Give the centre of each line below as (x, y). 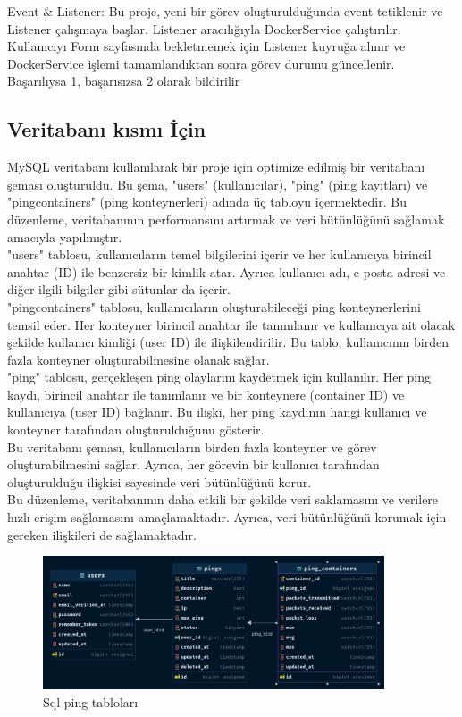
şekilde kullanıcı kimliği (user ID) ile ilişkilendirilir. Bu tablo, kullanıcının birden (228, 342)
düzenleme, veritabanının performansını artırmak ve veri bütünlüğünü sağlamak (226, 219)
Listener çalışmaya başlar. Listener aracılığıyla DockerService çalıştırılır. (204, 28)
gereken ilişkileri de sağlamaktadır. (102, 534)
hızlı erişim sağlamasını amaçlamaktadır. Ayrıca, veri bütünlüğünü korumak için (227, 517)
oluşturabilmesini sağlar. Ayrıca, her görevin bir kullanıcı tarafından (193, 464)
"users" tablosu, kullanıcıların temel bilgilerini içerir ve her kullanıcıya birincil (219, 254)
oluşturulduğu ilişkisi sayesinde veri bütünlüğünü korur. (160, 481)
